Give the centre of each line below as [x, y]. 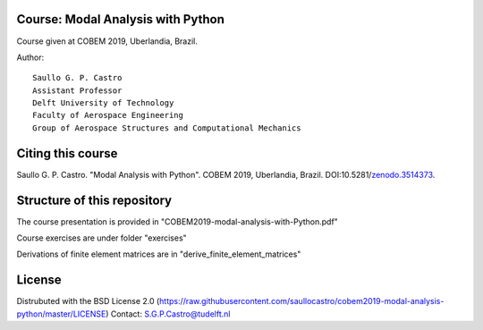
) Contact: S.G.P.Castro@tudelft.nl [168, 314]
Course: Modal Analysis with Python [121, 19]
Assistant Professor [77, 90]
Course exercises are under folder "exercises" [102, 238]
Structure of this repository [94, 200]
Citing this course [67, 153]
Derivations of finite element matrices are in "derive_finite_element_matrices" [159, 254]
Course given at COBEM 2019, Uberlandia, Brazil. [107, 41]
